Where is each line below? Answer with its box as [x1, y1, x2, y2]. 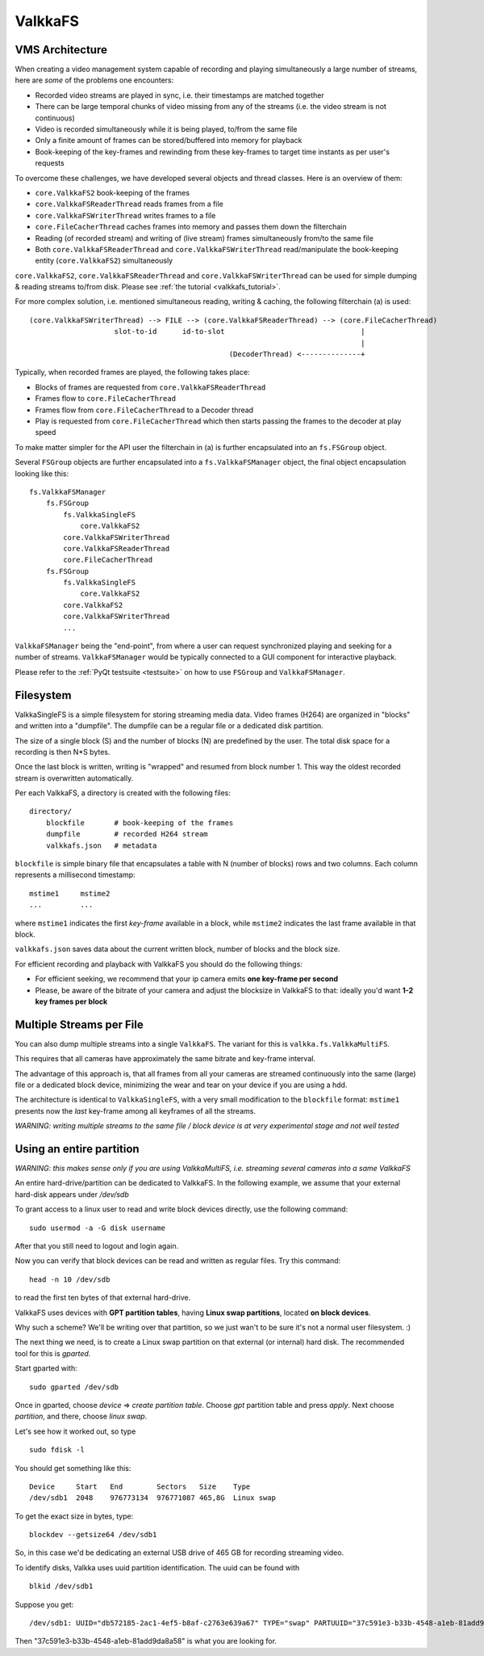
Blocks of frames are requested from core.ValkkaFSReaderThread [35, 382, 266, 392]
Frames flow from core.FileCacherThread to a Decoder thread [35, 405, 254, 415]
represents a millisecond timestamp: [15, 870, 136, 880]
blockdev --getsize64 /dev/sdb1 [29, 1530, 157, 1540]
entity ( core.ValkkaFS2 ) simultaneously [35, 255, 173, 266]
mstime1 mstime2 [29, 889, 111, 898]
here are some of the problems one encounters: [15, 75, 174, 85]
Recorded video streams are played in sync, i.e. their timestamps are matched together [35, 90, 324, 100]
